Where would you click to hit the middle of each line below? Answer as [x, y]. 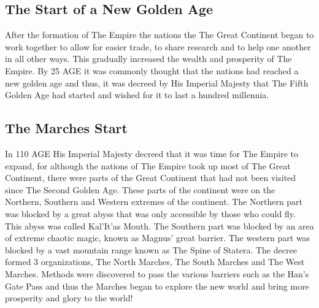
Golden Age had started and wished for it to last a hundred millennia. [137, 95]
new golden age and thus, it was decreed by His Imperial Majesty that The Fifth [157, 83]
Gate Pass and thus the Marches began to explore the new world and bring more [157, 286]
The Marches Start [66, 128]
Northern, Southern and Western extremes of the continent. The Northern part [154, 202]
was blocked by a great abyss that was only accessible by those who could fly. [150, 213]
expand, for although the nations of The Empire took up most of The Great [148, 165]
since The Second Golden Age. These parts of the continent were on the [140, 189]
